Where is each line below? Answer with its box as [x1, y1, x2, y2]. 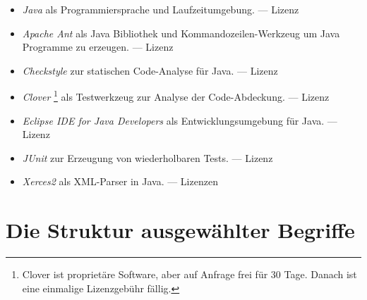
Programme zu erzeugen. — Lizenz [22, 39, 174, 54]
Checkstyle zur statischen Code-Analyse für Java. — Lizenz [22, 63, 278, 77]
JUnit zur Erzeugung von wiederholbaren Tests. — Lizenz [22, 150, 273, 165]
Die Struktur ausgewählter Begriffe [6, 215, 355, 244]
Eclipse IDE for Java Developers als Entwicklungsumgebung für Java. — [22, 113, 337, 127]
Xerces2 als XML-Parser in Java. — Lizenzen [22, 174, 218, 189]
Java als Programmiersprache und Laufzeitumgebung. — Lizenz [22, 2, 299, 16]
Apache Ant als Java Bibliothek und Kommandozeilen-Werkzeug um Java [22, 25, 340, 40]
